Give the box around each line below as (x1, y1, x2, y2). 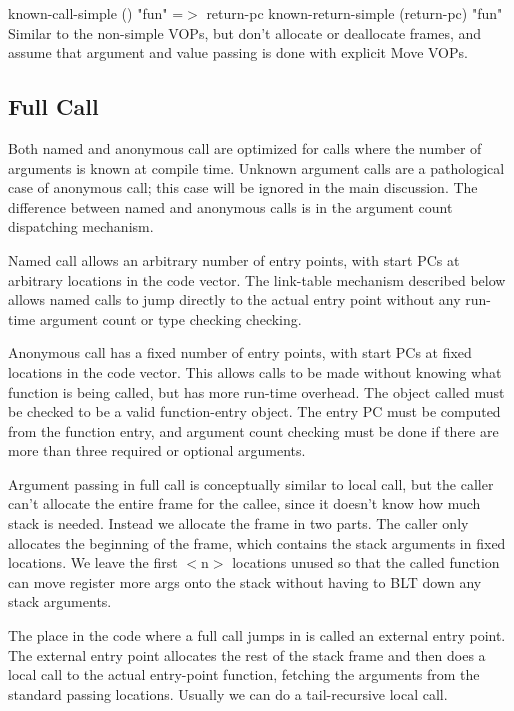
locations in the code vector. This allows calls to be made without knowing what (8, 361, 502, 382)
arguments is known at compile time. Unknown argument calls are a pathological (8, 157, 505, 178)
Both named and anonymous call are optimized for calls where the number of (8, 137, 482, 158)
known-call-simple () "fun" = (8, 3, 184, 23)
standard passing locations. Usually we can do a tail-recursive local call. (8, 683, 448, 704)
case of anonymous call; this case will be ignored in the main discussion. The (8, 177, 478, 198)
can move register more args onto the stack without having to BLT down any (8, 571, 482, 592)
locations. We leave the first (8, 552, 178, 573)
